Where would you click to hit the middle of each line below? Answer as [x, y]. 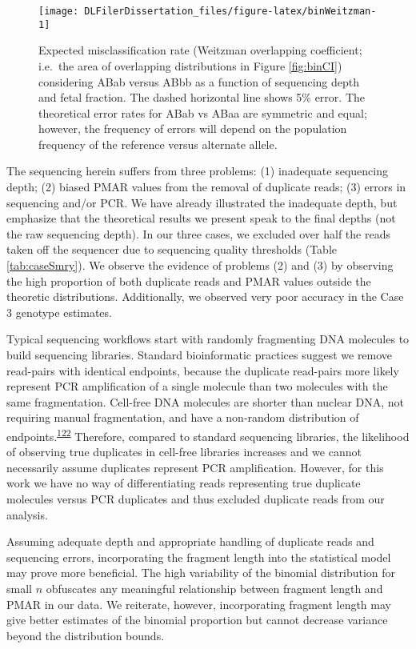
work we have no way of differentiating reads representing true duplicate [184, 483]
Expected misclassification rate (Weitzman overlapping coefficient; [200, 50]
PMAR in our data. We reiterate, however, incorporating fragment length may [199, 604]
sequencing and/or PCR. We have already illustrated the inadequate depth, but [202, 202]
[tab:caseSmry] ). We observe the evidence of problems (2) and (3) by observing [200, 265]
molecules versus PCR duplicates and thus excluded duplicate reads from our [196, 499]
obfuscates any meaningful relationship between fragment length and [214, 588]
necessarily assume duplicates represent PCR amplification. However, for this [195, 467]
